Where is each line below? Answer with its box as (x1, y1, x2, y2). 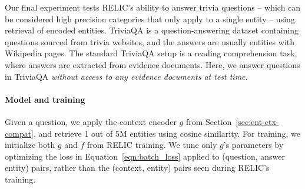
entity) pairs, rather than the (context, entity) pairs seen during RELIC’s (5, 161, 270, 174)
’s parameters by (223, 139, 284, 151)
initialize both (5, 139, 55, 151)
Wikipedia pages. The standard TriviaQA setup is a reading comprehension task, (5, 47, 297, 59)
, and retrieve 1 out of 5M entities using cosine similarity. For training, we (34, 127, 300, 139)
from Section (185, 115, 232, 127)
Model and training (5, 93, 85, 105)
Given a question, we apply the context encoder (5, 115, 177, 127)
